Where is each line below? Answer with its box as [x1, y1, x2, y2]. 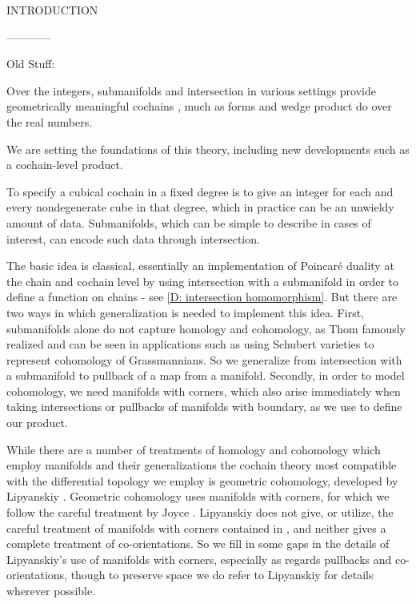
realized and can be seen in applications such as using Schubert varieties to [6, 336, 374, 352]
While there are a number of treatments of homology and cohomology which [6, 441, 381, 457]
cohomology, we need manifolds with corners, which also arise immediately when [6, 382, 401, 399]
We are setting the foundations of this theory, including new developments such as [6, 140, 410, 157]
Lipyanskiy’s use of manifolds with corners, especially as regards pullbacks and [6, 550, 392, 567]
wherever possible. [6, 582, 96, 598]
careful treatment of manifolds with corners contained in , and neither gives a [6, 519, 386, 536]
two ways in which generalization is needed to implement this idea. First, [6, 304, 364, 320]
